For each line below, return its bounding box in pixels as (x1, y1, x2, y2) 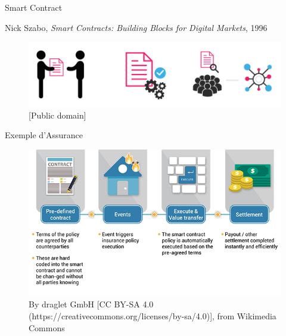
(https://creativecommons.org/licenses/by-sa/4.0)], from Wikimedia (29, 309, 276, 322)
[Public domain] (29, 108, 86, 121)
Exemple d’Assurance (5, 129, 83, 141)
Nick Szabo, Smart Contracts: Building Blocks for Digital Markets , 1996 (5, 21, 268, 33)
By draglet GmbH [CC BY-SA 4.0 (29, 298, 154, 310)
